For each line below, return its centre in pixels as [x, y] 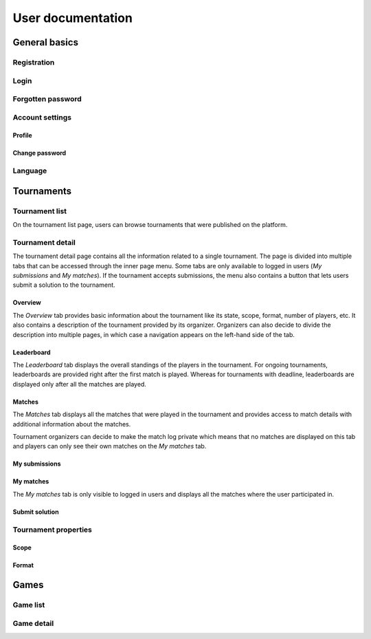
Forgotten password [47, 99]
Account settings [42, 117]
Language [30, 171]
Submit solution [36, 512]
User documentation [73, 18]
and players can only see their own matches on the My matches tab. [110, 446]
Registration [34, 62]
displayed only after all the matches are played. [80, 384]
